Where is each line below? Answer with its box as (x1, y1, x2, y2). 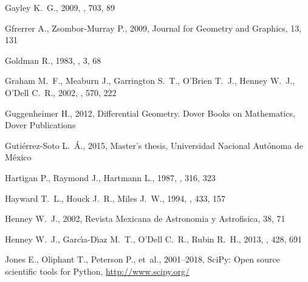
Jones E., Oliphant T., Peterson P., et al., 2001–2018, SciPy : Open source (5, 253, 280, 266)
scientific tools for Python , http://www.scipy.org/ (5, 264, 190, 277)
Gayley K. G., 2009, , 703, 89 (5, 1, 115, 13)
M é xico (5, 151, 32, 163)
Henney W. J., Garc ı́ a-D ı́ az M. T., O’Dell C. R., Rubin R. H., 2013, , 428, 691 (5, 232, 303, 245)
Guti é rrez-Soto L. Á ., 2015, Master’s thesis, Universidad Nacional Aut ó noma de (5, 139, 303, 151)
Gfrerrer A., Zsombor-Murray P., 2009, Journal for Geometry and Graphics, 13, (5, 21, 302, 34)
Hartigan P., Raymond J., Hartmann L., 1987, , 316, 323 (5, 171, 216, 184)
